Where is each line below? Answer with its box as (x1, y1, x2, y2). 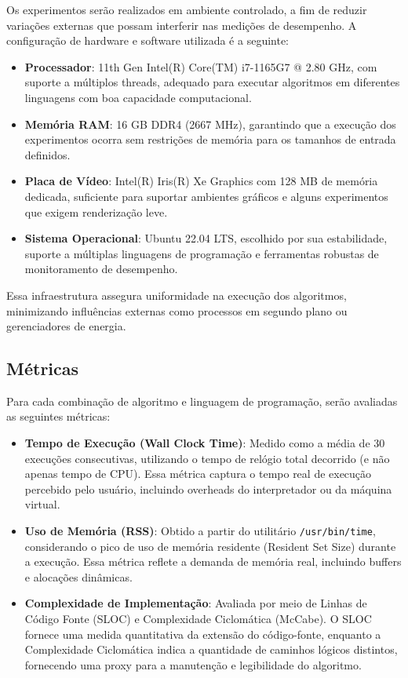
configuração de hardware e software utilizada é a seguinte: (6, 32, 290, 49)
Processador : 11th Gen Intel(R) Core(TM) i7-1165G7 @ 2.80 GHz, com (24, 58, 377, 75)
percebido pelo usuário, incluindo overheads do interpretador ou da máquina (24, 480, 392, 497)
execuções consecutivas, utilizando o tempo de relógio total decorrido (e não (24, 450, 390, 466)
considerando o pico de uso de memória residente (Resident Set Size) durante (24, 538, 396, 554)
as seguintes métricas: (6, 408, 111, 425)
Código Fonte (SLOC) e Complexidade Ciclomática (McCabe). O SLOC (24, 611, 372, 627)
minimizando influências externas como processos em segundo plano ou (6, 302, 348, 319)
